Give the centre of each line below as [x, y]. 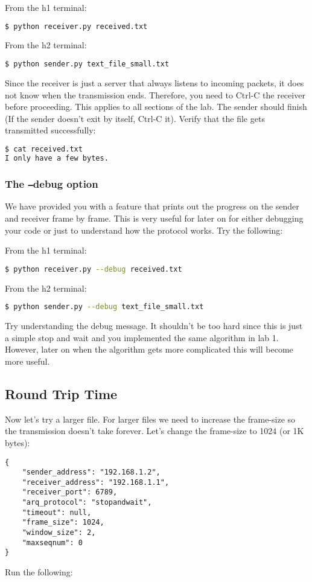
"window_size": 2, [59, 533]
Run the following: [39, 572]
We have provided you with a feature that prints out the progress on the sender [152, 206]
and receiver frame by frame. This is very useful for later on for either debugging [154, 218]
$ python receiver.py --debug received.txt [94, 269]
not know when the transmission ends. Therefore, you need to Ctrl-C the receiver [155, 94]
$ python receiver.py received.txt [76, 26]
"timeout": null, [57, 512]
